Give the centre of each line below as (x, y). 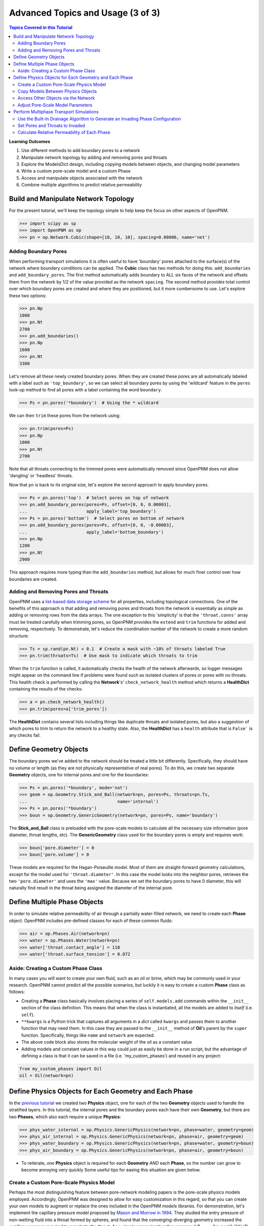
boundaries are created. (33, 579)
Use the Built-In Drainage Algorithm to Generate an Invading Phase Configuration (99, 119)
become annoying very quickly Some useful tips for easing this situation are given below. (111, 1170)
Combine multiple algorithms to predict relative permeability (82, 185)
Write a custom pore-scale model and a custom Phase (76, 171)
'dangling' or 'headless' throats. (41, 476)
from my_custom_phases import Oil (61, 1069)
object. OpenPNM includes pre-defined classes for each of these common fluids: (91, 920)
